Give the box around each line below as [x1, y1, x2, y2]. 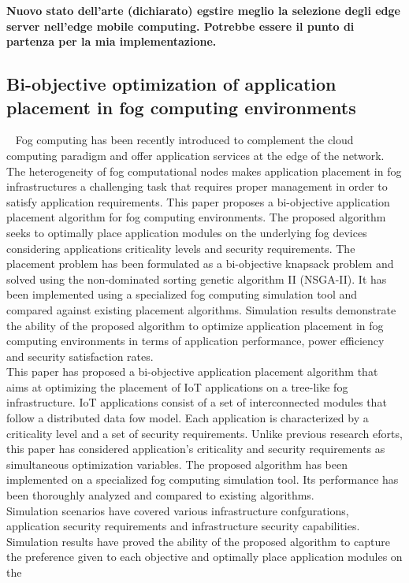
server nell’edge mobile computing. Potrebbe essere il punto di [6, 17, 355, 34]
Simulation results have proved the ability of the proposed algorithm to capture [6, 533, 390, 549]
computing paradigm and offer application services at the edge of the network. [6, 147, 385, 163]
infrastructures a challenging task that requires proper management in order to [6, 178, 388, 195]
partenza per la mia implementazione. [6, 33, 217, 50]
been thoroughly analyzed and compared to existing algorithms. [6, 487, 314, 503]
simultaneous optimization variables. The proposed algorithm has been [6, 455, 348, 472]
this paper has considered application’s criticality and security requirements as [6, 440, 385, 457]
